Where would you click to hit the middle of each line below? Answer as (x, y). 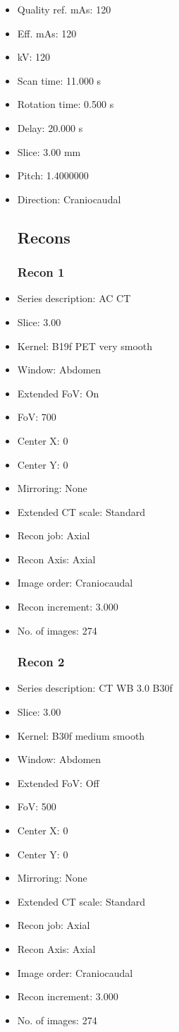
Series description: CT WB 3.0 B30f (95, 688)
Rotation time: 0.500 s (66, 104)
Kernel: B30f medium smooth (81, 735)
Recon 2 (41, 662)
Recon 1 (41, 272)
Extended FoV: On (58, 393)
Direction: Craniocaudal (69, 199)
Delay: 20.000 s (50, 127)
